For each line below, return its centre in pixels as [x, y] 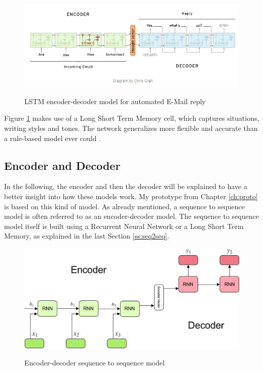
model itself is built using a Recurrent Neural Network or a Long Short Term [124, 226]
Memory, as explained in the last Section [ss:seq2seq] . [87, 236]
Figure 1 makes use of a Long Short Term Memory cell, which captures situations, [132, 118]
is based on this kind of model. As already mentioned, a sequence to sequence [124, 206]
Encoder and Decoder [62, 165]
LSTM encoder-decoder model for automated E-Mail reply [115, 101]
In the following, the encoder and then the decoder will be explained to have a [126, 186]
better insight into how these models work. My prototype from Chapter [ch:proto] [131, 196]
